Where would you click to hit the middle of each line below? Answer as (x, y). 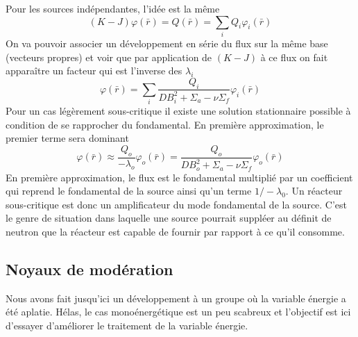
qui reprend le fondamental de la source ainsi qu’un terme (129, 191)
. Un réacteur (314, 191)
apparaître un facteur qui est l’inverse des (94, 71)
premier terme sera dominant (67, 138)
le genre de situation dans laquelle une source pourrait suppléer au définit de (169, 218)
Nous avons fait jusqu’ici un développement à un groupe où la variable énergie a (176, 298)
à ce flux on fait (294, 57)
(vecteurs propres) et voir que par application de (109, 57)
